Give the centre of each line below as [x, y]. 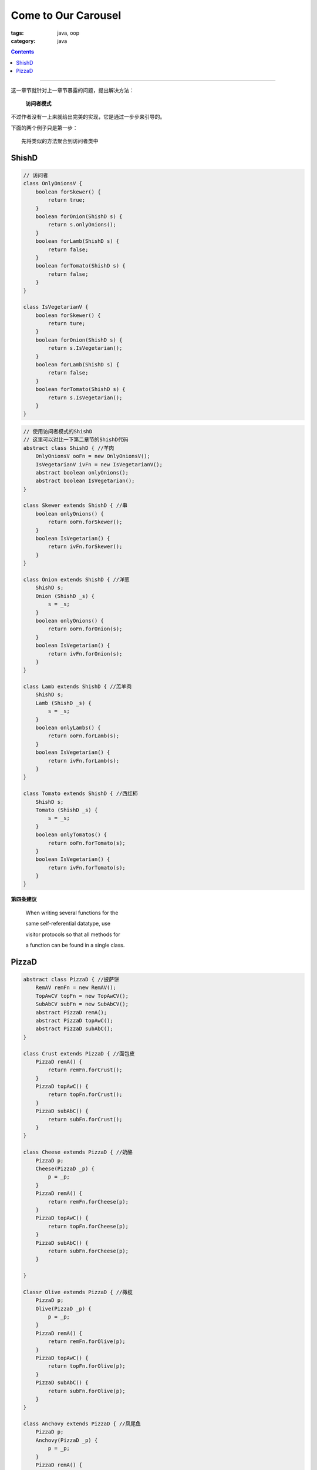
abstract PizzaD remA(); [71, 1012]
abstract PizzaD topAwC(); [75, 1020]
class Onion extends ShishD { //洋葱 [76, 579]
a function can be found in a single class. [75, 945]
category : [23, 41]
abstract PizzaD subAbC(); [75, 1029]
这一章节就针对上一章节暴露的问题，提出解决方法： [72, 90]
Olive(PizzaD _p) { [64, 1309]
